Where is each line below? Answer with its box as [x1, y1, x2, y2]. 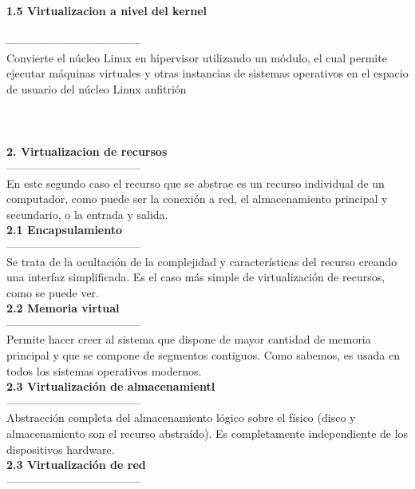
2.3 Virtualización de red [6, 456, 146, 473]
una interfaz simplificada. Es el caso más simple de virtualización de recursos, [6, 268, 385, 285]
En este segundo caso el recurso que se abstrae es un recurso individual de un [6, 174, 385, 191]
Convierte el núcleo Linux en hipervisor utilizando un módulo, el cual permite [6, 49, 387, 66]
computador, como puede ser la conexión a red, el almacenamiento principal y [6, 190, 388, 207]
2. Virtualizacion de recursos [6, 143, 168, 160]
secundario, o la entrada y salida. [6, 205, 168, 222]
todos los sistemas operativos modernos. [6, 362, 202, 379]
